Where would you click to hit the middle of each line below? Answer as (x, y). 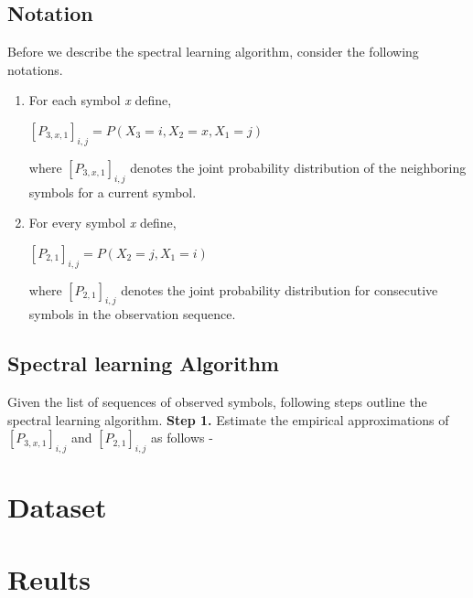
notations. (35, 69)
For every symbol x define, (102, 223)
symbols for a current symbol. (113, 192)
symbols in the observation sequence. (132, 314)
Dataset (57, 507)
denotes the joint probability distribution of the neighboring (298, 167)
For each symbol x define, (100, 100)
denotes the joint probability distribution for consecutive (279, 289)
